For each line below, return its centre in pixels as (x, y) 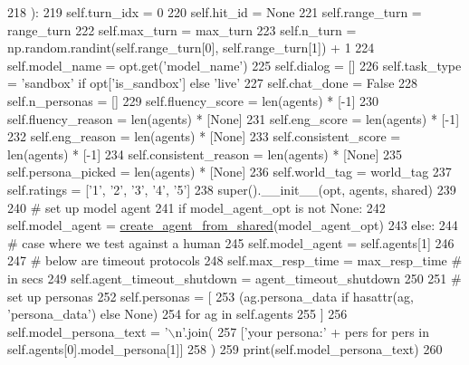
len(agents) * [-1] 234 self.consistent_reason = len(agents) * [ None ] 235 (205, 154)
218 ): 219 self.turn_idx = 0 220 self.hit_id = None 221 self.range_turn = (215, 12)
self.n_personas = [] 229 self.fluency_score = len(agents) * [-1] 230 (193, 100)
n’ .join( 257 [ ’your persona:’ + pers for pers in (302, 331)
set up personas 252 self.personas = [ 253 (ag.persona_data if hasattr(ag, (211, 296)
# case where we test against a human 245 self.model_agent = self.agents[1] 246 (231, 242)
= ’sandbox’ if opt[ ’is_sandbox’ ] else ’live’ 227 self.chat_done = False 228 (213, 83)
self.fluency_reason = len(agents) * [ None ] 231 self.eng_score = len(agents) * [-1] (234, 118)
